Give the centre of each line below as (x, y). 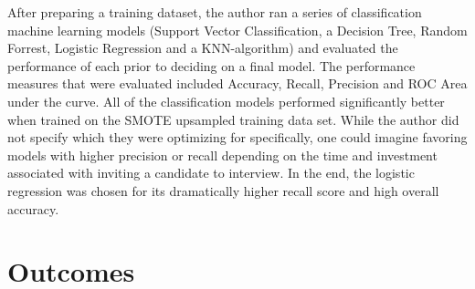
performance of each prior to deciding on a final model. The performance (211, 65)
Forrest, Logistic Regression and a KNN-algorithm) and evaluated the (203, 48)
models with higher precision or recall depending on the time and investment (222, 155)
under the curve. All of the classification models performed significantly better (226, 101)
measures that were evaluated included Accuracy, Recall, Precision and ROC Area (237, 83)
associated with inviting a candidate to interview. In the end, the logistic (211, 173)
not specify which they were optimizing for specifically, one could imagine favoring (237, 137)
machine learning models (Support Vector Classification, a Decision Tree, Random (237, 30)
